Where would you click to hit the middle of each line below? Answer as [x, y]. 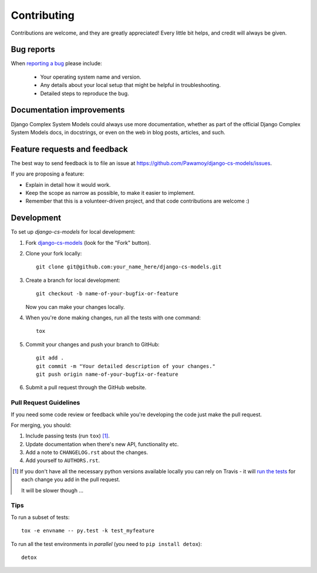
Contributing [43, 15]
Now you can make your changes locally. [75, 307]
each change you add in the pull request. [71, 480]
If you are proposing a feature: [48, 174]
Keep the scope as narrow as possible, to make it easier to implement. [110, 193]
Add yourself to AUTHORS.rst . [63, 460]
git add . [50, 358]
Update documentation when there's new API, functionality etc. [102, 444]
